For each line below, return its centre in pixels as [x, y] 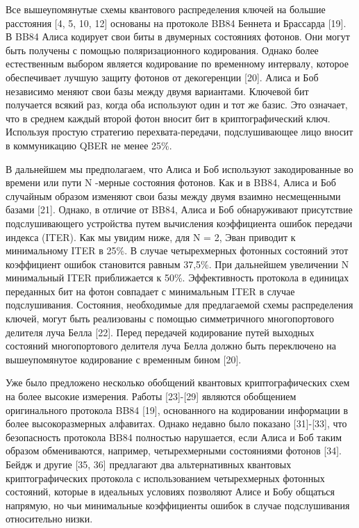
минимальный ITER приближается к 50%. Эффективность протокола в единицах [177, 278]
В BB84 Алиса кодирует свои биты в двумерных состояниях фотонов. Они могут [178, 36]
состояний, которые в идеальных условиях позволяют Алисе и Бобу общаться [170, 492]
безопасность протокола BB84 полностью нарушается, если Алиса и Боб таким [174, 437]
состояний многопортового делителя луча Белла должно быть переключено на [171, 346]
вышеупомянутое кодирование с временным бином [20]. [124, 359]
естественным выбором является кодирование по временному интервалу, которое [177, 64]
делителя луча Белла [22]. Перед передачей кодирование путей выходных [160, 332]
